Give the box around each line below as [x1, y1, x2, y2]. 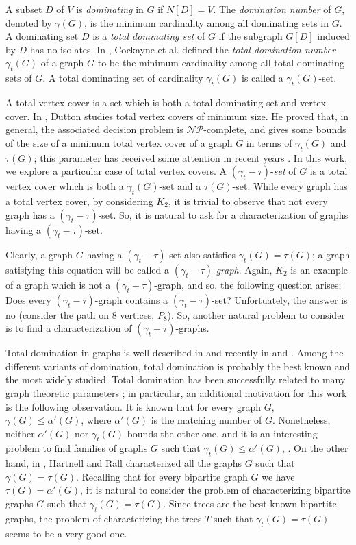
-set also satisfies [166, 247, 236, 261]
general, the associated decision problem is [5, 122, 183, 136]
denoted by [5, 15, 52, 29]
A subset [5, 2, 42, 16]
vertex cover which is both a [5, 179, 124, 193]
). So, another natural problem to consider [167, 307, 345, 322]
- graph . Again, [213, 262, 272, 276]
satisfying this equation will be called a [5, 262, 170, 276]
